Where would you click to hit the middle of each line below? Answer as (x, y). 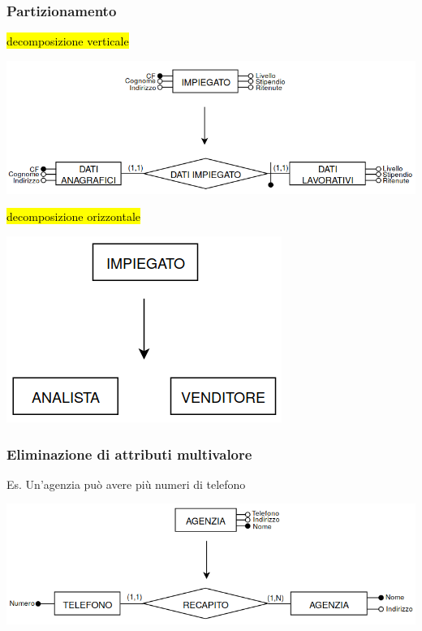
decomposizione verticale (68, 41)
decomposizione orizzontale (73, 216)
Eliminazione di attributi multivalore (129, 454)
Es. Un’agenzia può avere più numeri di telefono (126, 484)
